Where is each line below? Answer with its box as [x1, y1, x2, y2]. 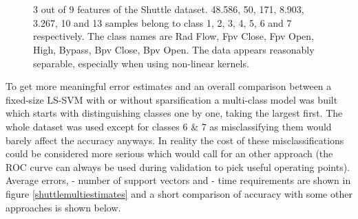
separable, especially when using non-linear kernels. [33, 56, 249, 70]
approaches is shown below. [6, 200, 121, 214]
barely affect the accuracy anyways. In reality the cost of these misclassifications [6, 132, 344, 147]
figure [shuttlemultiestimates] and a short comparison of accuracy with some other [6, 186, 352, 200]
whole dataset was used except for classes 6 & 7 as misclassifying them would [6, 119, 332, 133]
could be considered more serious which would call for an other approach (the [6, 146, 333, 161]
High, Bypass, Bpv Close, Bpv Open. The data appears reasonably [33, 42, 315, 56]
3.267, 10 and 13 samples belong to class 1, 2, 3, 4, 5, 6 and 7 [33, 15, 292, 30]
